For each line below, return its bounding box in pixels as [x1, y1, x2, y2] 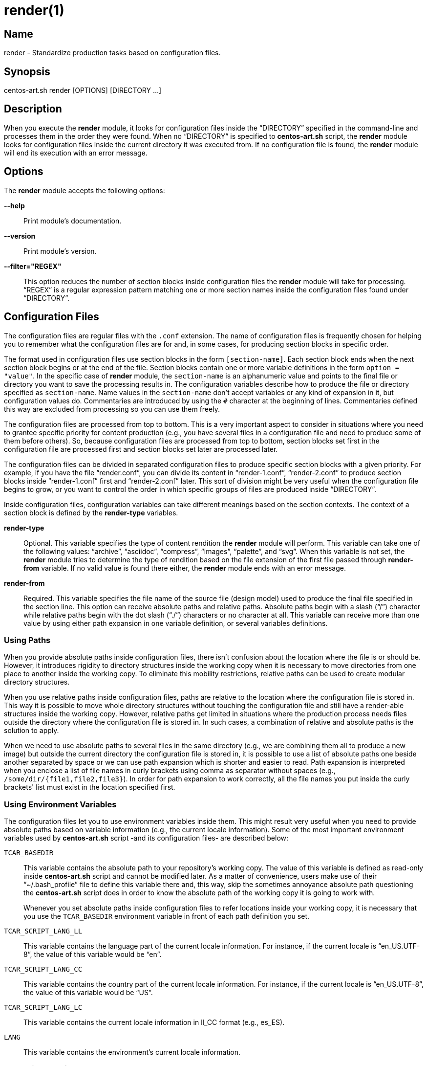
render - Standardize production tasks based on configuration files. [4, 48, 221, 57]
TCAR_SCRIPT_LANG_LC [4, 1003, 83, 1012]
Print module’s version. [23, 246, 97, 255]
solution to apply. [4, 726, 59, 735]
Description [4, 103, 62, 115]
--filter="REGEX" [4, 262, 62, 270]
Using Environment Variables [4, 799, 117, 809]
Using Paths [4, 635, 51, 645]
